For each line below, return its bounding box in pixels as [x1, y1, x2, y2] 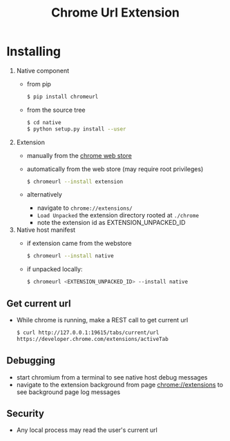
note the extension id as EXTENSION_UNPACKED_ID [37, 219, 186, 227]
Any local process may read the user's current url [16, 426, 158, 434]
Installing [6, 43, 61, 59]
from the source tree [26, 106, 86, 114]
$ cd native [26, 119, 61, 126]
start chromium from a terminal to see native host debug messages [16, 373, 208, 381]
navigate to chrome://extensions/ [37, 204, 133, 212]
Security [6, 407, 44, 419]
